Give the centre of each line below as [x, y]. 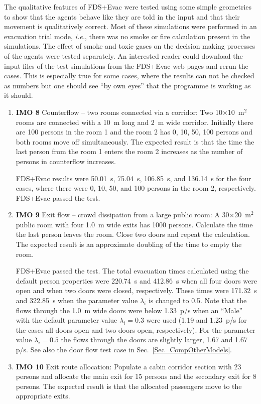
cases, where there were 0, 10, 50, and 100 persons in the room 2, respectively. [136, 188]
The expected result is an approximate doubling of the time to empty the [129, 244]
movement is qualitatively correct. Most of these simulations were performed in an [130, 26]
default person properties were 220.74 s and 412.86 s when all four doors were [136, 280]
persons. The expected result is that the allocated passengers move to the [129, 386]
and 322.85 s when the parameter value [77, 300]
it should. [19, 95]
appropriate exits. [43, 396]
